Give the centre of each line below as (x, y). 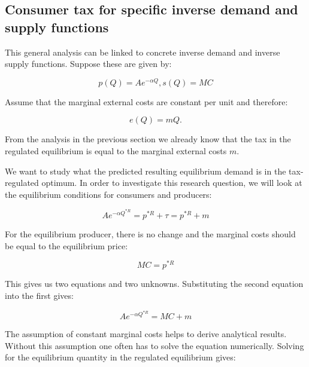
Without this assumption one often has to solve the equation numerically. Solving (154, 345)
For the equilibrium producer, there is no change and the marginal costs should (150, 234)
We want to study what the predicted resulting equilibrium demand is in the (146, 171)
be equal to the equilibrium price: (66, 245)
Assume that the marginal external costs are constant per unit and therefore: (146, 101)
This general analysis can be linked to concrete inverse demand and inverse (143, 52)
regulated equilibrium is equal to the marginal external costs (116, 151)
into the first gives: (39, 295)
